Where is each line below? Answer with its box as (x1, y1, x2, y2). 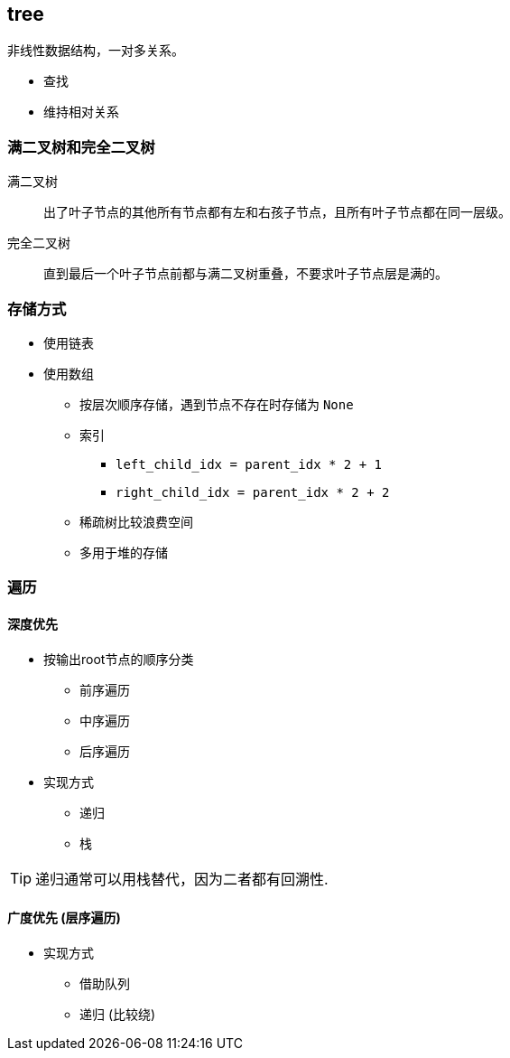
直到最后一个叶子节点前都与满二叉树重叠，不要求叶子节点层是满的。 (43, 266, 448, 282)
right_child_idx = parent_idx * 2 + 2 (116, 484, 390, 500)
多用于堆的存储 (79, 544, 168, 560)
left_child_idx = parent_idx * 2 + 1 (116, 456, 383, 472)
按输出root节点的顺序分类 (43, 651, 194, 667)
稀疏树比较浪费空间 (79, 513, 193, 529)
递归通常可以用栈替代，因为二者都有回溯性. (35, 869, 329, 888)
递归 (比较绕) (79, 1006, 156, 1022)
